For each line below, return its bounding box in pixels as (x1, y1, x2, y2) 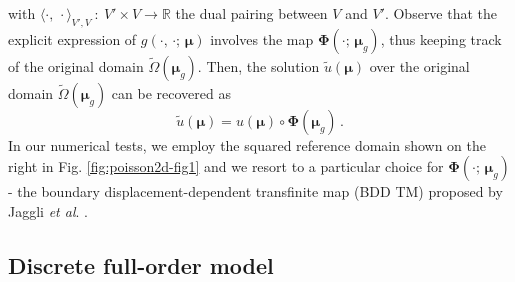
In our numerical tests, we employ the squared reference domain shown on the (8, 134, 487, 155)
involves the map (210, 28, 314, 49)
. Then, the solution (197, 55, 320, 76)
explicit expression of (8, 28, 137, 49)
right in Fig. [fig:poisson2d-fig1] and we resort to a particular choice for (8, 156, 444, 177)
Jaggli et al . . (8, 200, 88, 221)
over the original (369, 55, 470, 76)
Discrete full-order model (8, 249, 274, 280)
